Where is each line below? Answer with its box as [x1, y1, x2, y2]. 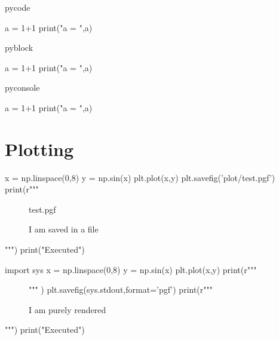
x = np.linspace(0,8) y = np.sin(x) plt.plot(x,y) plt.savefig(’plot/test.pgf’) [5, 171, 275, 183]
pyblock [5, 41, 33, 54]
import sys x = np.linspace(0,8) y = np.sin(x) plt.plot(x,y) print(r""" [5, 263, 257, 275]
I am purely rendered [29, 303, 106, 316]
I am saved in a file [29, 223, 99, 235]
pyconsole [5, 81, 40, 94]
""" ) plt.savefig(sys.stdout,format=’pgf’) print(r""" [29, 283, 213, 296]
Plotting [5, 136, 73, 161]
